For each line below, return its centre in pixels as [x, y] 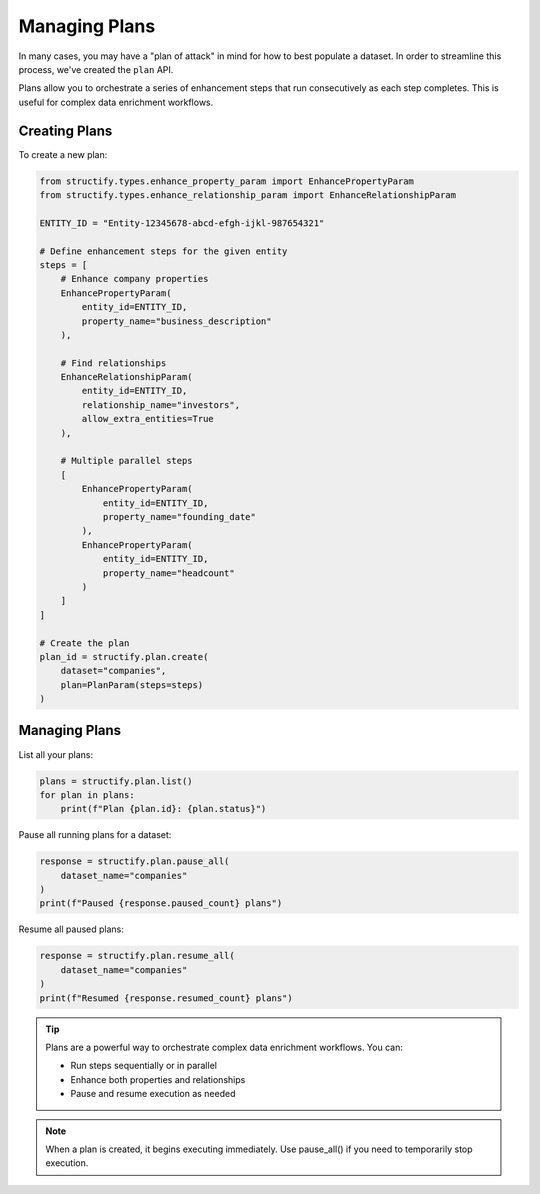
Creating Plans [65, 130]
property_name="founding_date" [179, 516]
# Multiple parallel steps [127, 461]
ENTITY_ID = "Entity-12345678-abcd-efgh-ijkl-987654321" [182, 223]
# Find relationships [113, 363]
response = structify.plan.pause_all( [134, 861]
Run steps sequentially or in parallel [143, 1066]
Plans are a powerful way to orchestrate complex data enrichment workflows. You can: [224, 1047]
